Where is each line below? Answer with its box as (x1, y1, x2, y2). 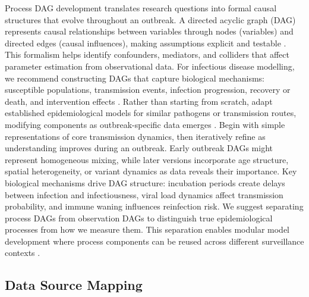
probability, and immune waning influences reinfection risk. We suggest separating (5, 200, 304, 212)
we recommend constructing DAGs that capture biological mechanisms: (5, 71, 265, 84)
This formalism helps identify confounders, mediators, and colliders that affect (5, 48, 289, 61)
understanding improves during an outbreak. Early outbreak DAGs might (5, 142, 273, 154)
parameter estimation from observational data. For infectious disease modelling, (5, 60, 295, 72)
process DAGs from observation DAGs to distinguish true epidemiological (5, 211, 273, 224)
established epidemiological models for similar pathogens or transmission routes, (5, 107, 297, 119)
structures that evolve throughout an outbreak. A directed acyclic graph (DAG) (5, 13, 296, 26)
